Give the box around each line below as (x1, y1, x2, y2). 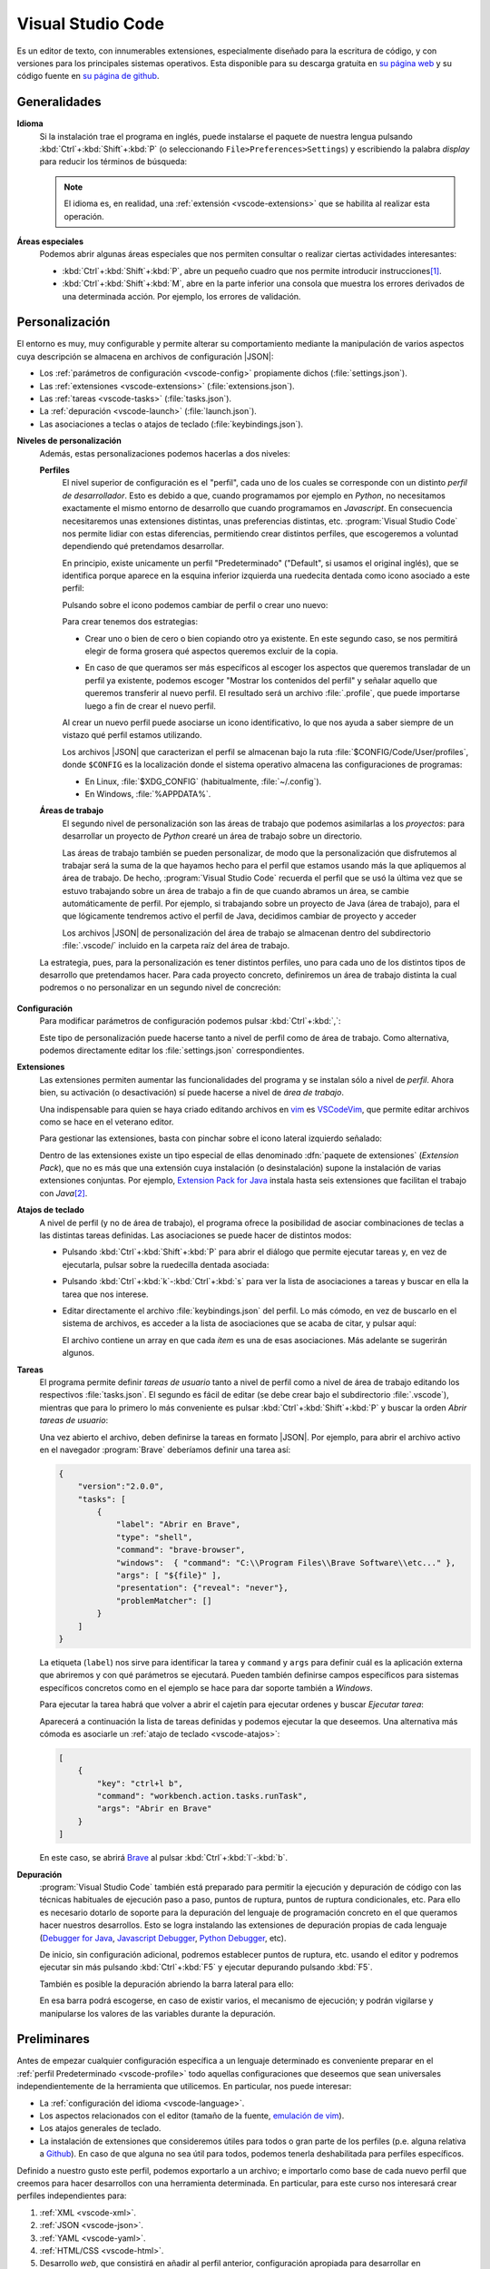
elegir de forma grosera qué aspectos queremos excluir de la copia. (84, 645, 338, 657)
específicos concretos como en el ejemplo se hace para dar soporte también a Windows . (39, 1682, 373, 1693)
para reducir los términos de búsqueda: (39, 156, 188, 167)
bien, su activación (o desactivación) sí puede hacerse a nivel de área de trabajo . (39, 1087, 345, 1098)
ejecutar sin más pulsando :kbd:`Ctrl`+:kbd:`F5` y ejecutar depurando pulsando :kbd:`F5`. (39, 1961, 373, 1973)
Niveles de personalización (16, 436, 122, 447)
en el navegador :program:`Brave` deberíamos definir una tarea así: (39, 1444, 290, 1455)
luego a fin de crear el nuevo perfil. (84, 700, 217, 712)
